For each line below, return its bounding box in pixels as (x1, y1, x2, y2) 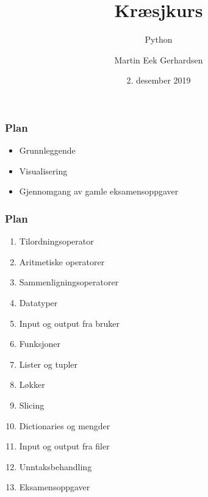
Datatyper (19, 296, 58, 309)
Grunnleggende (19, 144, 76, 157)
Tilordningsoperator (19, 235, 94, 248)
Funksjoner (19, 337, 61, 350)
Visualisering (19, 164, 68, 177)
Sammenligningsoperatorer (19, 276, 119, 288)
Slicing (19, 398, 45, 411)
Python (145, 33, 173, 46)
